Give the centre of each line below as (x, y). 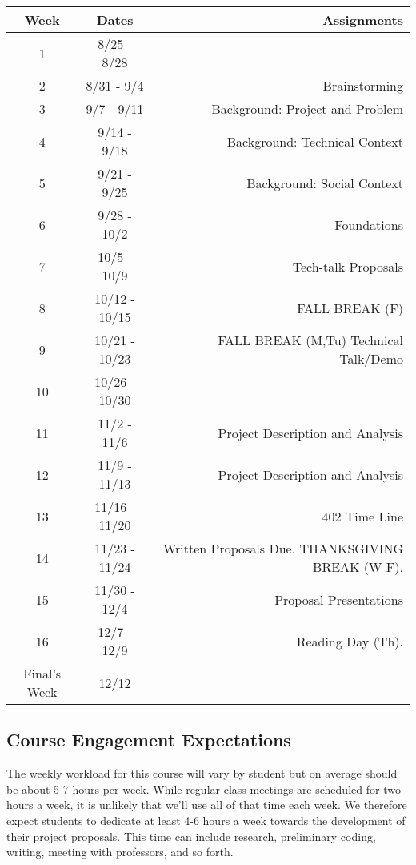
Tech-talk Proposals (348, 266)
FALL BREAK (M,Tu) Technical (310, 340)
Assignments (363, 20)
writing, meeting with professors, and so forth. (120, 852)
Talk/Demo (371, 358)
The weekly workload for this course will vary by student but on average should (202, 773)
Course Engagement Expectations (149, 740)
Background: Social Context (325, 183)
